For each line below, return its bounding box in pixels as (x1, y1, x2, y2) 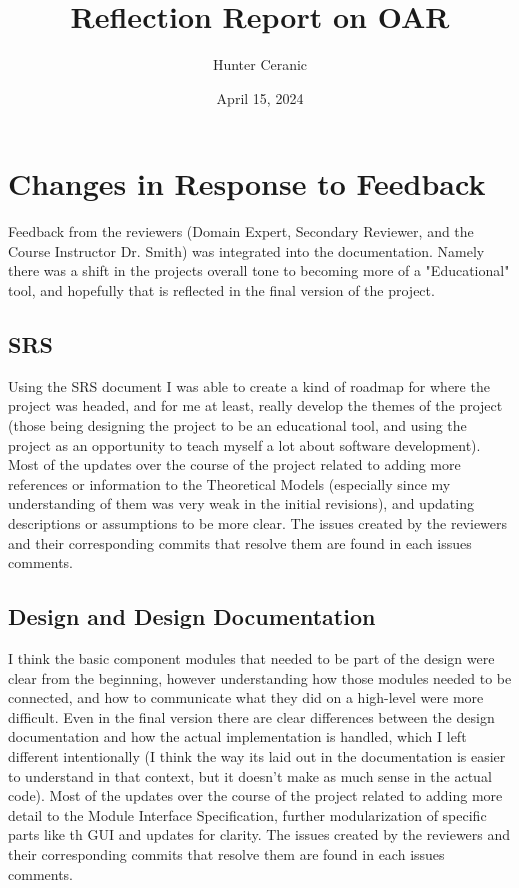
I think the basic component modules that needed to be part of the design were (8, 647, 495, 668)
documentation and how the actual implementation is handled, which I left (8, 726, 467, 747)
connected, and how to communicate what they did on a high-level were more (8, 687, 484, 708)
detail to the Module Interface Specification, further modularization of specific (8, 804, 487, 825)
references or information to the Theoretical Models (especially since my (8, 473, 451, 494)
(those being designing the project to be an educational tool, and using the (8, 415, 467, 436)
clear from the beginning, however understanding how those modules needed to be (8, 667, 512, 688)
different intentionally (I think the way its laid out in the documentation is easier (8, 745, 506, 766)
